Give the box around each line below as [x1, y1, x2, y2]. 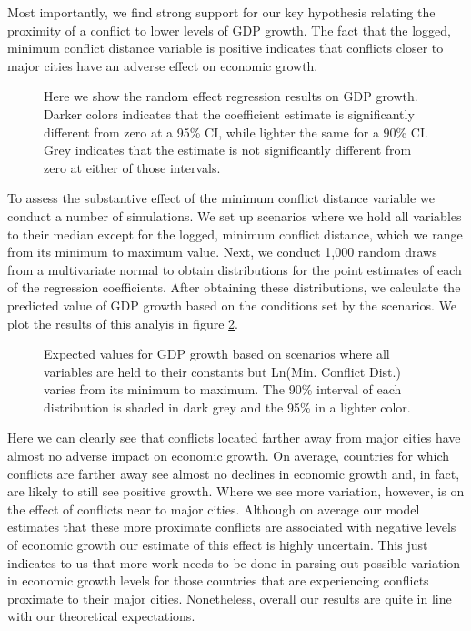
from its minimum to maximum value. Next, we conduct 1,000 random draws [7, 242, 437, 261]
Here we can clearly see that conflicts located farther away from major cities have [7, 428, 461, 447]
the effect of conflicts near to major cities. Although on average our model [7, 499, 420, 518]
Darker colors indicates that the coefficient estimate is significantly [44, 104, 415, 123]
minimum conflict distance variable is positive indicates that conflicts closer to [7, 38, 444, 57]
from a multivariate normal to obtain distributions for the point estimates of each [7, 260, 462, 279]
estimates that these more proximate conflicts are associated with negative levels [7, 517, 456, 536]
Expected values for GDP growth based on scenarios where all [44, 344, 390, 363]
